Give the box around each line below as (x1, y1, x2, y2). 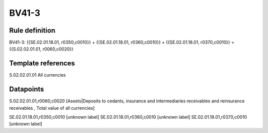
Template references (9, 59, 75, 68)
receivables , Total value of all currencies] (9, 105, 95, 111)
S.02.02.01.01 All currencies (9, 72, 66, 78)
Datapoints (9, 85, 44, 93)
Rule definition (9, 26, 56, 35)
